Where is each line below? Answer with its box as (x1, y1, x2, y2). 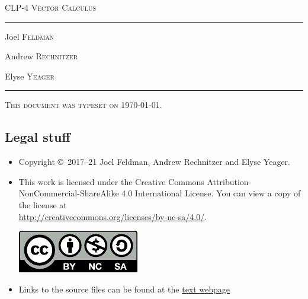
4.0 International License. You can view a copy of (121, 187, 301, 199)
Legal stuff (5, 128, 70, 146)
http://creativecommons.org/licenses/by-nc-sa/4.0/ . (18, 210, 207, 222)
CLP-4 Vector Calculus (5, 1, 97, 13)
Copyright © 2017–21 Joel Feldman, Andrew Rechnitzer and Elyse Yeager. (18, 155, 290, 168)
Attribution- (207, 175, 252, 187)
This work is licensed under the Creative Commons (18, 175, 204, 187)
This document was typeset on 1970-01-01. (5, 98, 162, 111)
